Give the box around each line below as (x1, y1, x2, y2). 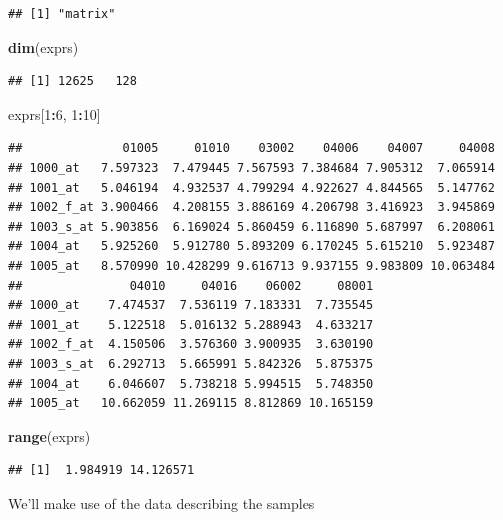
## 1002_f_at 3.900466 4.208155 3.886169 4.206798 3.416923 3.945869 (8, 200, 495, 215)
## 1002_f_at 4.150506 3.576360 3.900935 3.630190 (8, 337, 374, 352)
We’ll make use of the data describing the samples (8, 492, 315, 513)
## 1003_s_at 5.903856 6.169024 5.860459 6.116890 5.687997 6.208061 (8, 219, 495, 234)
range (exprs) (8, 425, 91, 446)
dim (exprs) (8, 36, 79, 57)
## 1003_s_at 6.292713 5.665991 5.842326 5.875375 (8, 356, 374, 371)
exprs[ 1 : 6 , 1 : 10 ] (8, 103, 101, 124)
